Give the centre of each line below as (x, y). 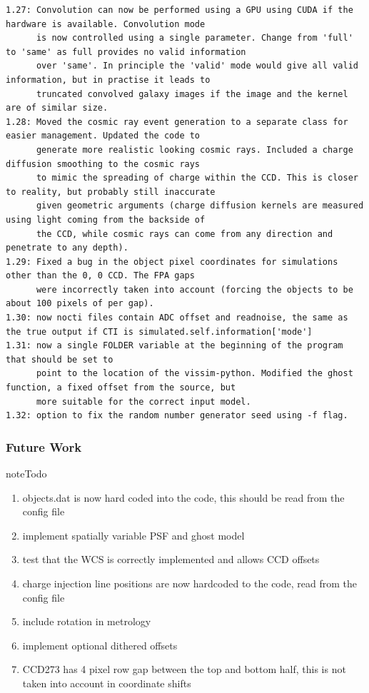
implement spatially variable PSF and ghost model (133, 535)
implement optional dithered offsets (100, 645)
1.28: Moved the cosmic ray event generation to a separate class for (177, 122)
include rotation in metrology (87, 621)
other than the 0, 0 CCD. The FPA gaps (100, 276)
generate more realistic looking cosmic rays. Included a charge (194, 150)
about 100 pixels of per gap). (80, 304)
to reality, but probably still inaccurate (111, 192)
